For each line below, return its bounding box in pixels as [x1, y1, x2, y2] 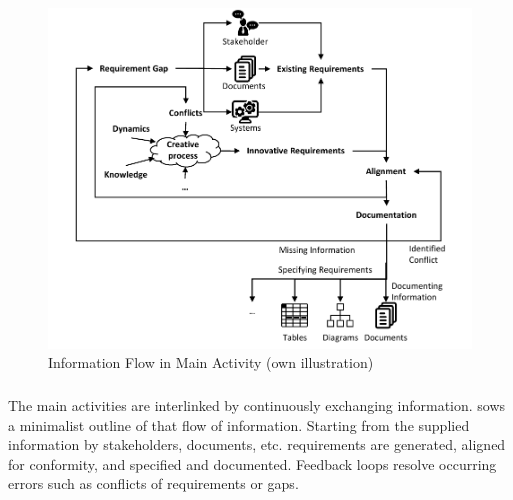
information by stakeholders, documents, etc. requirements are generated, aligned [8, 434, 506, 455]
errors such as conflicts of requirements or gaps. [8, 473, 299, 494]
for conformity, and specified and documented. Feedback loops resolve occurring [8, 453, 497, 474]
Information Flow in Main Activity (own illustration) [48, 352, 374, 373]
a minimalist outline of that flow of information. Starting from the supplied [8, 414, 470, 435]
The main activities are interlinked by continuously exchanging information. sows [8, 395, 506, 416]
